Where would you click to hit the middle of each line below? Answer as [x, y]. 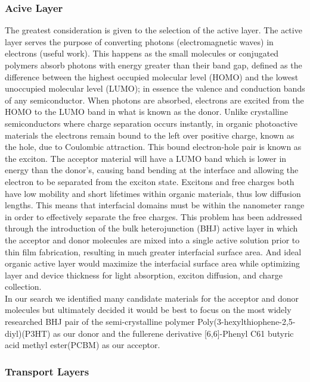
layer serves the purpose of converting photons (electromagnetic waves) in [139, 41]
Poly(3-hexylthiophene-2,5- [247, 322]
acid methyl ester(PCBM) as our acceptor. [83, 345]
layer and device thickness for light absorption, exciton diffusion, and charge [144, 275]
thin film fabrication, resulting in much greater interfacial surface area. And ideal [153, 251]
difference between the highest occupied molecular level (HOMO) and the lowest [152, 76]
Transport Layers [47, 371]
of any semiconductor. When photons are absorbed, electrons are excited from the [154, 100]
